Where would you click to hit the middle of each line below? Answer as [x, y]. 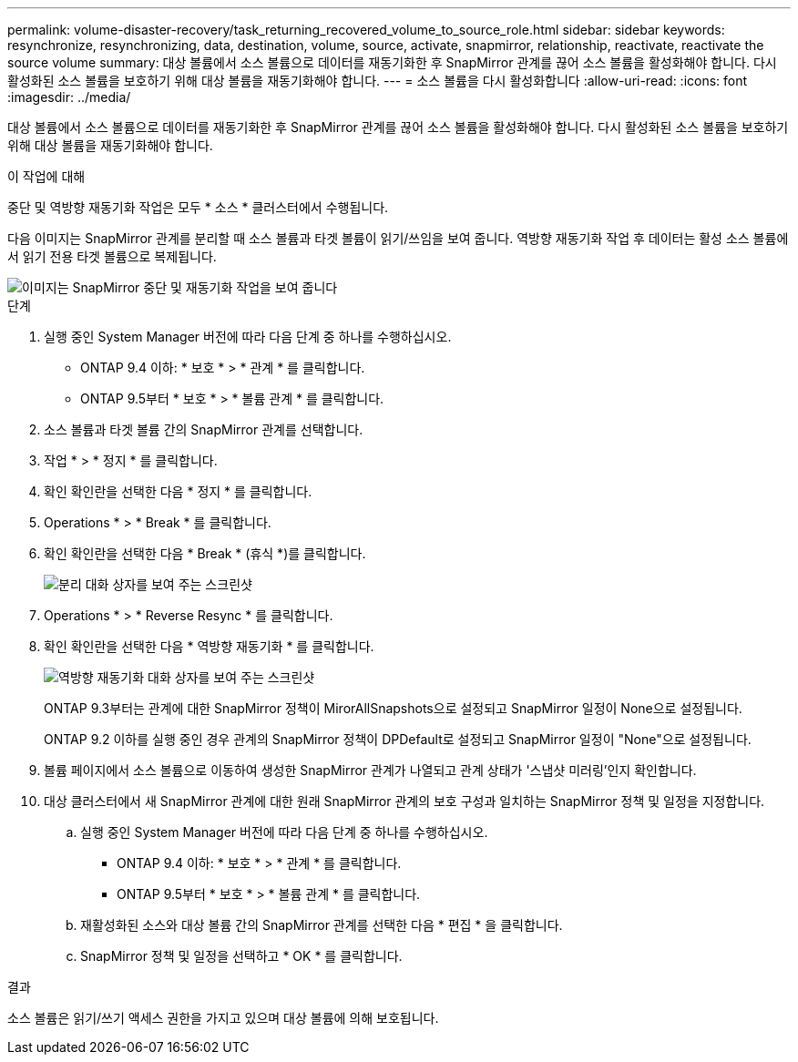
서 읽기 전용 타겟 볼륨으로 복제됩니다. [112, 256]
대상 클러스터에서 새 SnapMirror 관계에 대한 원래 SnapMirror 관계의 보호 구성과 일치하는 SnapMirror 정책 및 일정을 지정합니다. [404, 801]
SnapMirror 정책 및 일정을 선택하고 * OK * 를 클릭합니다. [241, 956]
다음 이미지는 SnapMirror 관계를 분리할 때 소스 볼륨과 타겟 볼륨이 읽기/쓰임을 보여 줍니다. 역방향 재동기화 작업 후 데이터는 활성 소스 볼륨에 [398, 238]
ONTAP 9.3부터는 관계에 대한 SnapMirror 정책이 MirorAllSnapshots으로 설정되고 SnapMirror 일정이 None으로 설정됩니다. [393, 708]
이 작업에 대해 [46, 176]
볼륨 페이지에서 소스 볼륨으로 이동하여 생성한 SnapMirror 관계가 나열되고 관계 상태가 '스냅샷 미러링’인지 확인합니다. [370, 770]
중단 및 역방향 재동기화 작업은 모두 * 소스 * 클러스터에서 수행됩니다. [198, 207]
